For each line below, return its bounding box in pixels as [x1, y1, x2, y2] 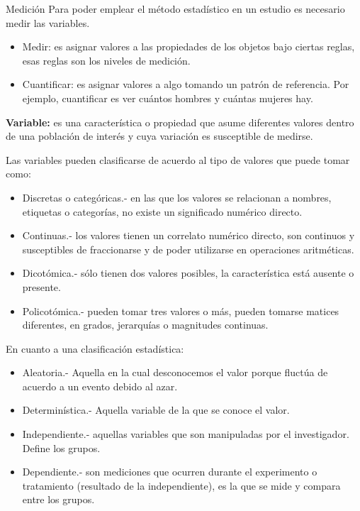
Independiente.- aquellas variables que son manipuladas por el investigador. [22, 427, 349, 441]
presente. [22, 279, 61, 294]
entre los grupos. [22, 492, 95, 507]
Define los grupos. [22, 440, 101, 455]
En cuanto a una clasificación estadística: [6, 341, 184, 356]
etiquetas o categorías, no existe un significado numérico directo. [22, 204, 303, 219]
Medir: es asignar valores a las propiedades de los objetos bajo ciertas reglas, [22, 39, 355, 54]
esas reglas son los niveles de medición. [22, 53, 191, 67]
